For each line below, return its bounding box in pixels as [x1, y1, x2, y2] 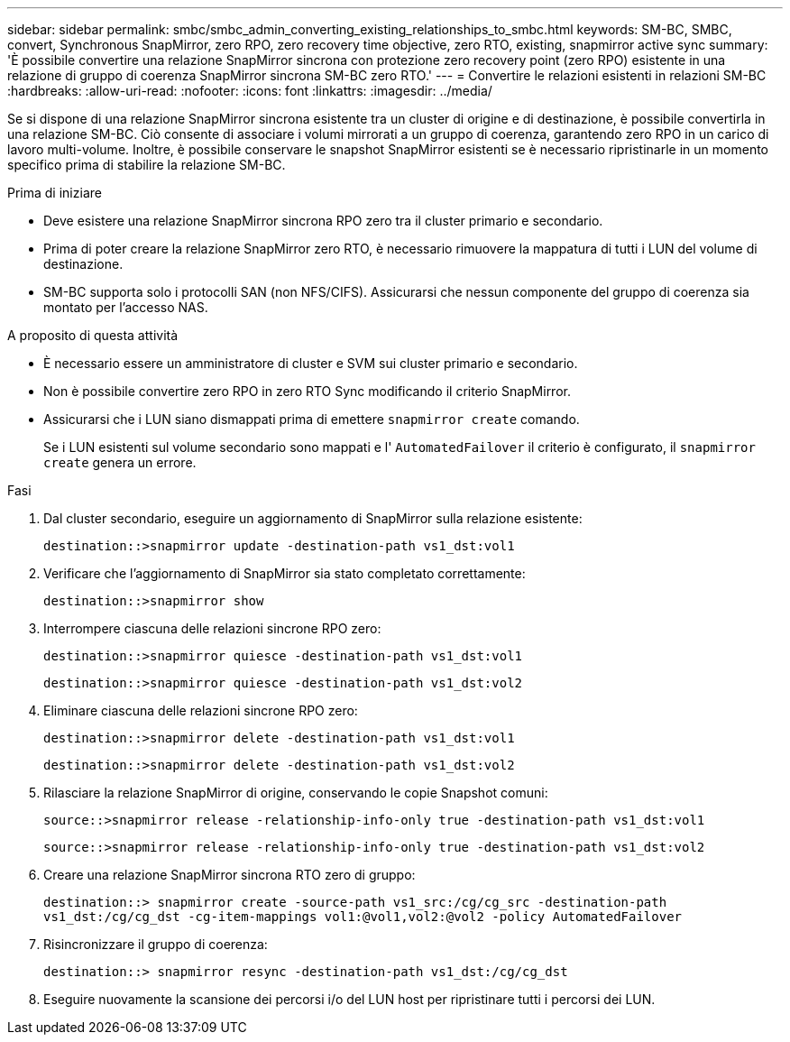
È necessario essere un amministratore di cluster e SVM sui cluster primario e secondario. [43, 355, 578, 371]
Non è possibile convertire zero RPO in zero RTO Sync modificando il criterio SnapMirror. [43, 383, 571, 399]
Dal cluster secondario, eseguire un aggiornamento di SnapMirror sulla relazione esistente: [43, 511, 583, 526]
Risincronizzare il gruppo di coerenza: [43, 936, 268, 952]
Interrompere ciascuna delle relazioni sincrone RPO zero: [43, 621, 381, 636]
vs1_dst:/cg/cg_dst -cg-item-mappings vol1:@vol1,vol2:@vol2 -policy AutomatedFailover [43, 909, 683, 924]
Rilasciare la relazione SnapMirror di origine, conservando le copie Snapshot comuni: [43, 785, 548, 800]
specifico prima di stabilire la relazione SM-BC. [7, 157, 286, 172]
